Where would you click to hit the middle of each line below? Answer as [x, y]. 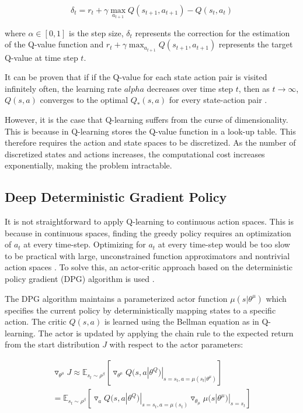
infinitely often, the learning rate [63, 88]
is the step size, [96, 32]
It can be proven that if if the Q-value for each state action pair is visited [136, 77]
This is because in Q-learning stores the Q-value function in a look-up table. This [150, 131]
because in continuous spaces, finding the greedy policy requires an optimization [148, 233]
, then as [254, 88]
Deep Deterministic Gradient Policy [116, 197]
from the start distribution [52, 344]
